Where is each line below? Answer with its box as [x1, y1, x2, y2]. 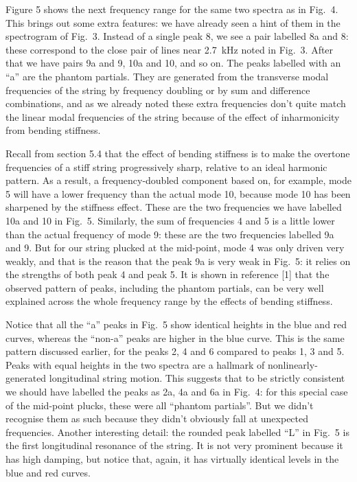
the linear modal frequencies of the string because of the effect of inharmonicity [5, 109, 340, 124]
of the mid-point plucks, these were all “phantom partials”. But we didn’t [5, 398, 314, 412]
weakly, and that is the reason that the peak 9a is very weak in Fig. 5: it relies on [5, 253, 351, 268]
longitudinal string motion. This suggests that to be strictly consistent [49, 371, 345, 385]
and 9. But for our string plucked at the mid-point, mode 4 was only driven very [5, 240, 345, 255]
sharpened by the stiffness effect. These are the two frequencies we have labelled [5, 200, 342, 214]
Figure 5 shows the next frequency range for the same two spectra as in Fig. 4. [5, 2, 338, 16]
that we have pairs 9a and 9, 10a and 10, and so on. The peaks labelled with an [5, 56, 341, 70]
